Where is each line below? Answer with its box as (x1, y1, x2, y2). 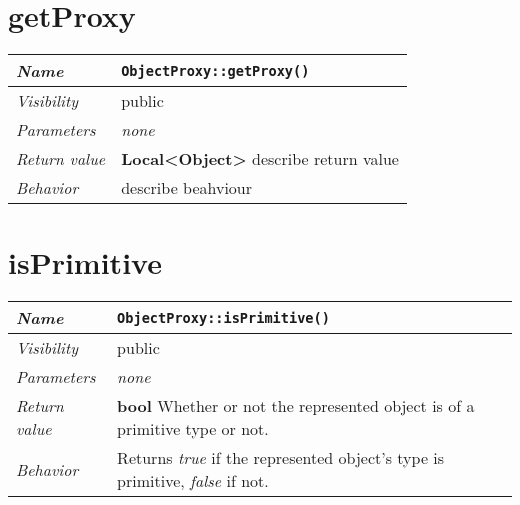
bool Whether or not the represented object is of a (117, 394, 475, 418)
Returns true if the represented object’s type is (117, 446, 445, 470)
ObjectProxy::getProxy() (121, 62, 310, 79)
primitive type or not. (117, 417, 269, 441)
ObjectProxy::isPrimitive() (117, 309, 330, 326)
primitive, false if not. (117, 469, 269, 493)
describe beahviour (121, 176, 253, 200)
